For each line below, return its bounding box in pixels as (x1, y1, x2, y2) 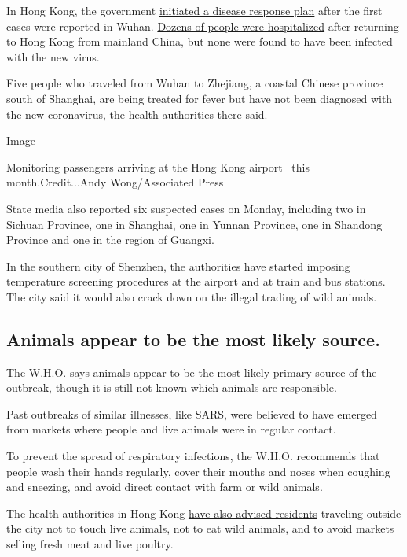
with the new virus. (6, 48, 100, 65)
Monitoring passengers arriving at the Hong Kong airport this (6, 158, 310, 175)
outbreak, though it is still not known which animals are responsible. (6, 379, 337, 396)
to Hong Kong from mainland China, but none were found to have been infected (6, 33, 393, 50)
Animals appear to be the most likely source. (6, 326, 380, 351)
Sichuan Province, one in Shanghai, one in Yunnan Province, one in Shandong (6, 216, 383, 232)
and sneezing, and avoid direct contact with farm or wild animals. (6, 478, 323, 495)
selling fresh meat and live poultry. (6, 536, 174, 552)
